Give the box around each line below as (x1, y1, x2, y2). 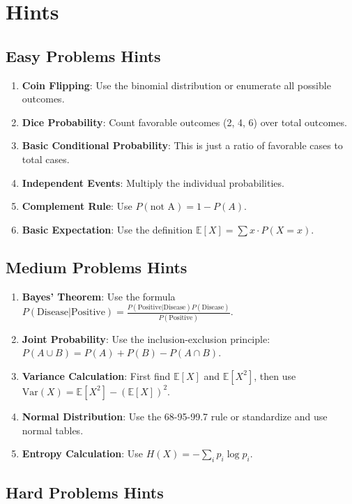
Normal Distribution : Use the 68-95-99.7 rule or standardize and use (22, 408, 328, 423)
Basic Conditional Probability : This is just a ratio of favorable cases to (22, 138, 343, 153)
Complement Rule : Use (22, 199, 132, 213)
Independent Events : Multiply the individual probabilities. (22, 175, 284, 190)
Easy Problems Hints (6, 45, 161, 66)
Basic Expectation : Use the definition (22, 222, 193, 236)
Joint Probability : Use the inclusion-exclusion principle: (22, 331, 270, 346)
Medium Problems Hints (6, 256, 188, 277)
